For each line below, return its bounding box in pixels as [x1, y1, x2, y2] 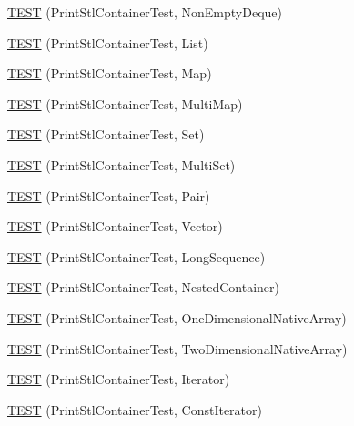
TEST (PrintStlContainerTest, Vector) [7, 217, 223, 236]
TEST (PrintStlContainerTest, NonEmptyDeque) [7, 3, 282, 21]
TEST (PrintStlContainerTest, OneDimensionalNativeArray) [7, 308, 347, 327]
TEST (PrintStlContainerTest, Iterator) [7, 370, 230, 389]
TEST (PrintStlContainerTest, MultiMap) [7, 94, 243, 113]
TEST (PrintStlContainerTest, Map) [7, 64, 212, 83]
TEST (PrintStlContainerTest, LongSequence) [7, 247, 266, 266]
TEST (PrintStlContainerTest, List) [7, 33, 208, 52]
